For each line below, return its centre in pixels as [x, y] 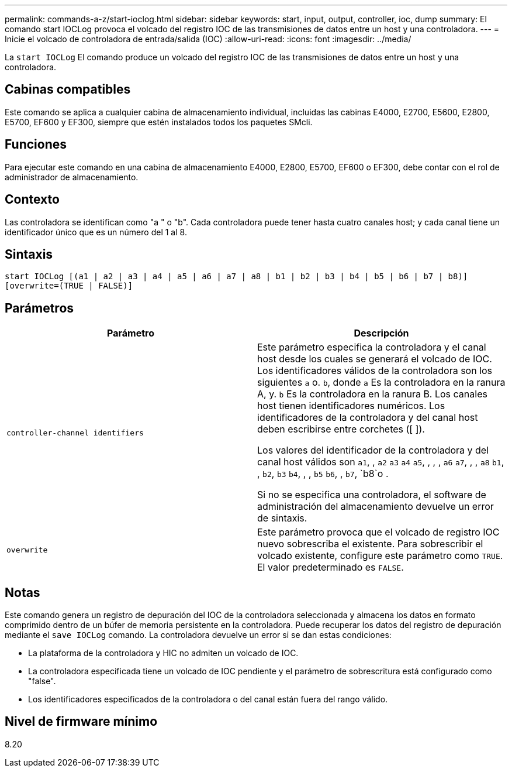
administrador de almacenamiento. [72, 177]
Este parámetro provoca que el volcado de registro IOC [378, 532]
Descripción [381, 333]
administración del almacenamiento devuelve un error [376, 507]
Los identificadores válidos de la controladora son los [375, 371]
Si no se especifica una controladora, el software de [372, 495]
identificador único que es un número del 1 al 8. [96, 232]
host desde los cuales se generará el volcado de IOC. [375, 359]
